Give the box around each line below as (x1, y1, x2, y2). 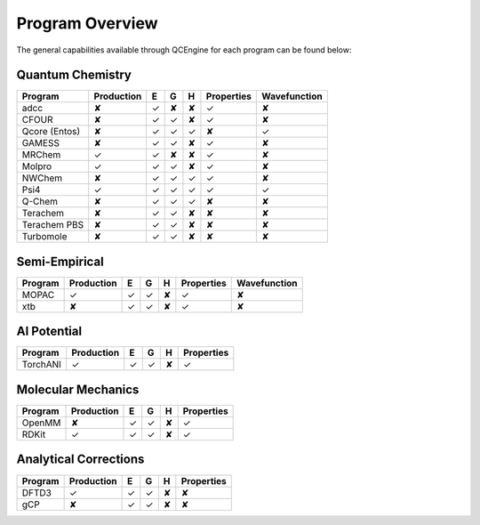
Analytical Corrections (16, 452, 145, 467)
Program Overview (16, 13, 159, 33)
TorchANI (21, 359, 62, 371)
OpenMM (21, 416, 61, 429)
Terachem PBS (21, 219, 84, 231)
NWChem (21, 172, 63, 184)
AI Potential (16, 324, 83, 339)
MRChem (21, 149, 61, 161)
